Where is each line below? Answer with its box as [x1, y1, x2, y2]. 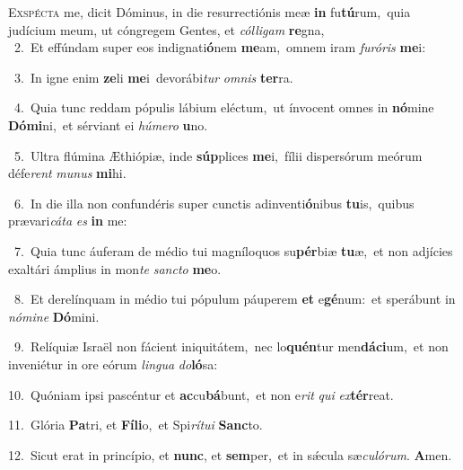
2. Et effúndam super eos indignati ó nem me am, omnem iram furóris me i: [13, 38, 426, 57]
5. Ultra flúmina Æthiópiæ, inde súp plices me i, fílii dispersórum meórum [13, 146, 423, 164]
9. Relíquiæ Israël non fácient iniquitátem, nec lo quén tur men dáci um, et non [13, 337, 449, 356]
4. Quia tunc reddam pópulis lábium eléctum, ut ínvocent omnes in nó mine [13, 98, 434, 117]
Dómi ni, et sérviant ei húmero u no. [8, 115, 208, 134]
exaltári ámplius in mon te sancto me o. [8, 259, 222, 278]
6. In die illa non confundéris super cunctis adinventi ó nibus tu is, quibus [13, 193, 415, 212]
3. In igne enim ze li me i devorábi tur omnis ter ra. [13, 67, 293, 86]
